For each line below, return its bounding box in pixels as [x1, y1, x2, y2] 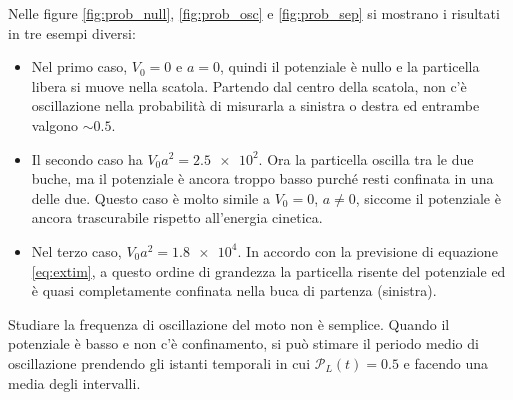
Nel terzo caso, [31, 240, 122, 261]
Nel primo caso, [31, 56, 128, 77]
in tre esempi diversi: [8, 22, 136, 43]
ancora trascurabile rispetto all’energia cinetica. [31, 207, 323, 228]
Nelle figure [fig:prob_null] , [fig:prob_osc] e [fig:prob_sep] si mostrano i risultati [8, 3, 500, 23]
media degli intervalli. [8, 372, 141, 393]
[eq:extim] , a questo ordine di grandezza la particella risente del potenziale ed [31, 260, 506, 281]
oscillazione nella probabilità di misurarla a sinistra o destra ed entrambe [31, 95, 480, 116]
